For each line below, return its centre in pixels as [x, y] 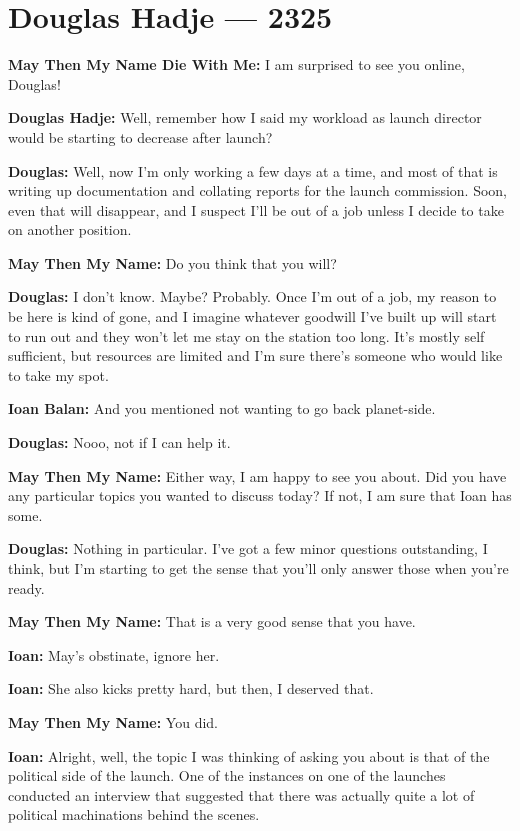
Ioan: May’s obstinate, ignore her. [114, 654]
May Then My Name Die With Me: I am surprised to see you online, [236, 64]
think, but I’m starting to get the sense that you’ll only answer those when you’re [258, 568]
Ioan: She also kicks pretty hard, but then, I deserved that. [191, 688]
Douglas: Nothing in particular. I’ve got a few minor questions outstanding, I [248, 548]
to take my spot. [58, 374]
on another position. [70, 229]
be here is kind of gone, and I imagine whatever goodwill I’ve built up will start [252, 316]
